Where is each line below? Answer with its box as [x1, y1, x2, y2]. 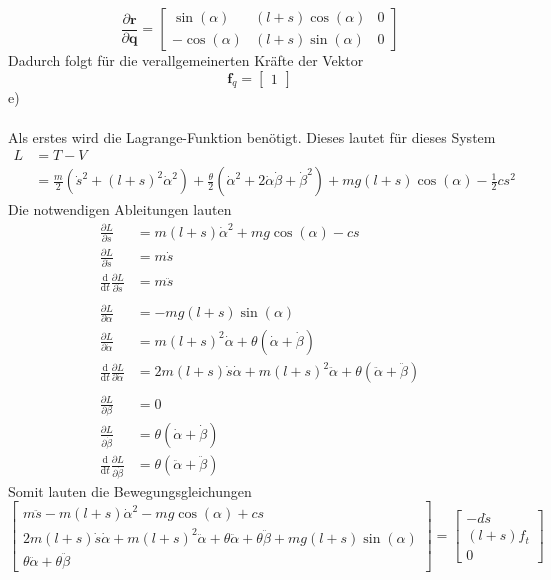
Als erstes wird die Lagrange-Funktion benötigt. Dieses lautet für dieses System [8, 126, 496, 147]
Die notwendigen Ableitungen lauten [8, 199, 232, 220]
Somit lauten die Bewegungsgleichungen [8, 480, 252, 501]
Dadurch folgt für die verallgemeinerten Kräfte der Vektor [8, 50, 364, 70]
